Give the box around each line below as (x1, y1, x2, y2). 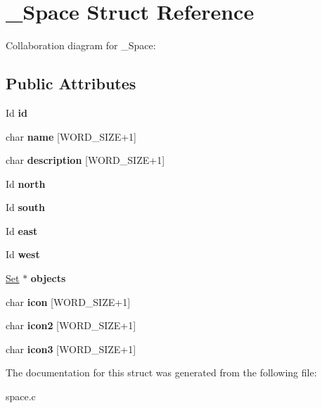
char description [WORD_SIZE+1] (6, 153, 165, 167)
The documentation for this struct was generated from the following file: (6, 365, 317, 380)
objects (30, 271, 66, 286)
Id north (6, 176, 46, 191)
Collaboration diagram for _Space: (6, 38, 156, 53)
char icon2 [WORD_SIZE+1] (6, 318, 136, 333)
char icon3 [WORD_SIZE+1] (6, 341, 136, 356)
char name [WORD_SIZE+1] (6, 129, 136, 144)
